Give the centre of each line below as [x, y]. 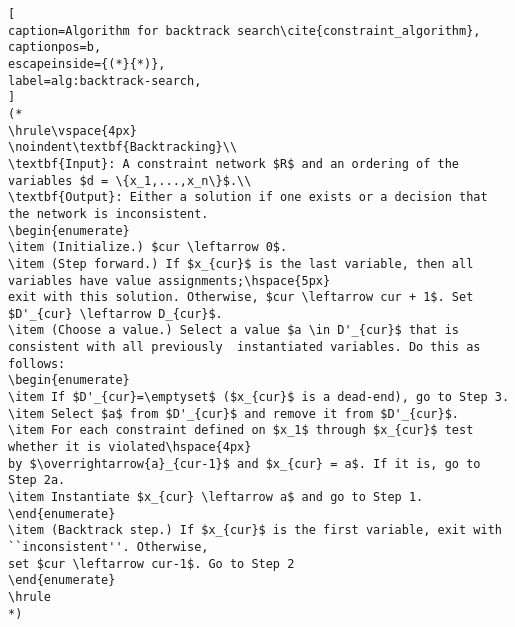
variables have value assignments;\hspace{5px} [169, 280]
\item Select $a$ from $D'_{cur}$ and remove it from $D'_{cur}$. [234, 413]
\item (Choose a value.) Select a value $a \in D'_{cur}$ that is [234, 330]
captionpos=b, [55, 47]
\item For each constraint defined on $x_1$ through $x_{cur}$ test [241, 430]
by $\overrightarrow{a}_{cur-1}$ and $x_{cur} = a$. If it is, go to [244, 463]
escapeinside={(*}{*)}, [87, 63]
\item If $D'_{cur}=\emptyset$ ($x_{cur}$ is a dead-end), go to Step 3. [259, 397]
